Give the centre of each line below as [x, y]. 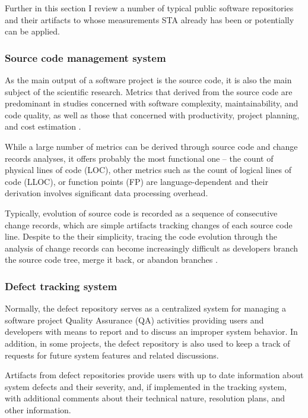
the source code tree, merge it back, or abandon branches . [111, 260]
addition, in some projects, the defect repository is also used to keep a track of [147, 343]
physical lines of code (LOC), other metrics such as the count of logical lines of [148, 170]
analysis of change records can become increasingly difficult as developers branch [152, 248]
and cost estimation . [43, 126]
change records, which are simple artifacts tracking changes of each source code [149, 224]
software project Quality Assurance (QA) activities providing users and [134, 320]
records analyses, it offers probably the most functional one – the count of [139, 158]
